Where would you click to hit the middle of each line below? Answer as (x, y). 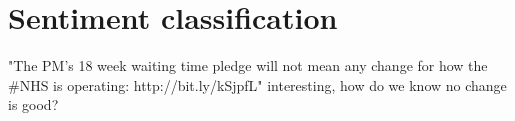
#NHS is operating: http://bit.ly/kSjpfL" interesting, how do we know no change (257, 84)
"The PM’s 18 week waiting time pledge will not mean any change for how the (248, 65)
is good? (33, 104)
